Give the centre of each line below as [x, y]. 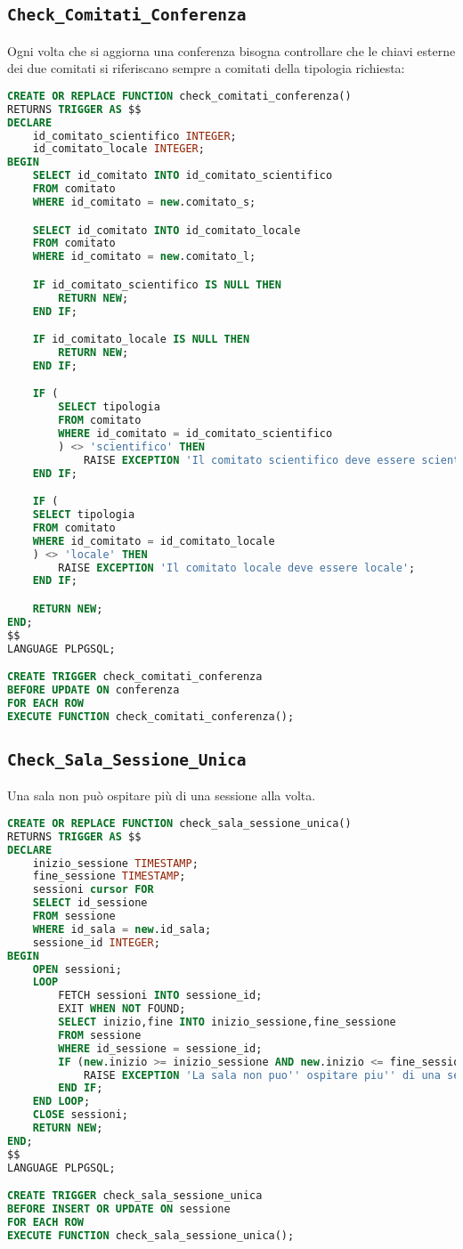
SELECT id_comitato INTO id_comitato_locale [167, 230]
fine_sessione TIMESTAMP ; [109, 876]
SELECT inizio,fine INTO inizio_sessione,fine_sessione [227, 1022]
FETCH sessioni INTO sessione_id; [160, 996]
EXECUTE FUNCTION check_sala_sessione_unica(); [151, 1235]
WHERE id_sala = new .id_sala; [122, 929]
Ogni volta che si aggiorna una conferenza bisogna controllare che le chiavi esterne [231, 50]
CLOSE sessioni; [81, 1115]
